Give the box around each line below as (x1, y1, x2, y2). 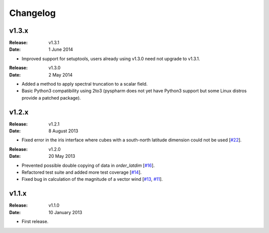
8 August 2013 (48, 128, 79, 134)
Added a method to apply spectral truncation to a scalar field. (21, 81, 148, 87)
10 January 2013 (48, 209, 82, 215)
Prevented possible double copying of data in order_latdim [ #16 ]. (21, 162, 155, 168)
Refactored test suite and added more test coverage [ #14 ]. (21, 169, 142, 175)
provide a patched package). (21, 95, 81, 101)
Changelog (9, 7, 56, 18)
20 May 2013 (48, 153, 76, 159)
